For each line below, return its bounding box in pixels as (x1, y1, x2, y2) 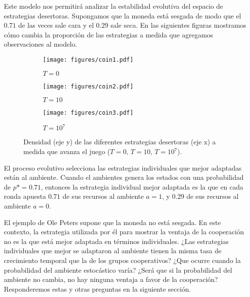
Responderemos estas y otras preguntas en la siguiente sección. (4, 283, 191, 294)
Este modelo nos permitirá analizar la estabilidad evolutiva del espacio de (4, 1, 223, 11)
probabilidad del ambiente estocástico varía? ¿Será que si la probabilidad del (4, 264, 232, 275)
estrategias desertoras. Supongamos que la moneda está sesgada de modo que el (4, 10, 241, 20)
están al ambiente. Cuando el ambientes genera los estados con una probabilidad (4, 172, 244, 182)
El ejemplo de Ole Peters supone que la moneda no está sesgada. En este (4, 217, 221, 227)
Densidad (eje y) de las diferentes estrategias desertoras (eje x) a (23, 137, 216, 147)
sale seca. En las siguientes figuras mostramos (110, 20, 247, 30)
